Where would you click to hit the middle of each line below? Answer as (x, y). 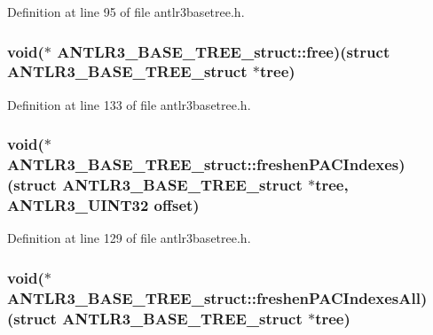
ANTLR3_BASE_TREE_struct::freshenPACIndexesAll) (217, 297)
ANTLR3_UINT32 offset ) (103, 205)
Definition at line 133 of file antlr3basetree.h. (129, 104)
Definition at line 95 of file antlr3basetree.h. (126, 12)
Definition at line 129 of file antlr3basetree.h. (129, 238)
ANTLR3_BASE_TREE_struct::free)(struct (224, 51)
